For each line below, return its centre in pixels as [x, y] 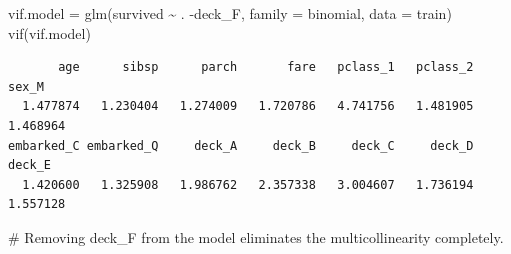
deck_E [29, 165]
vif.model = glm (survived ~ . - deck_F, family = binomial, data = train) [230, 13]
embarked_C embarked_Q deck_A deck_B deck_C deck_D [241, 145]
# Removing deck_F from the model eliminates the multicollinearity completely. [256, 236]
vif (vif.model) [49, 32]
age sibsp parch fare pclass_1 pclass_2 [266, 67]
